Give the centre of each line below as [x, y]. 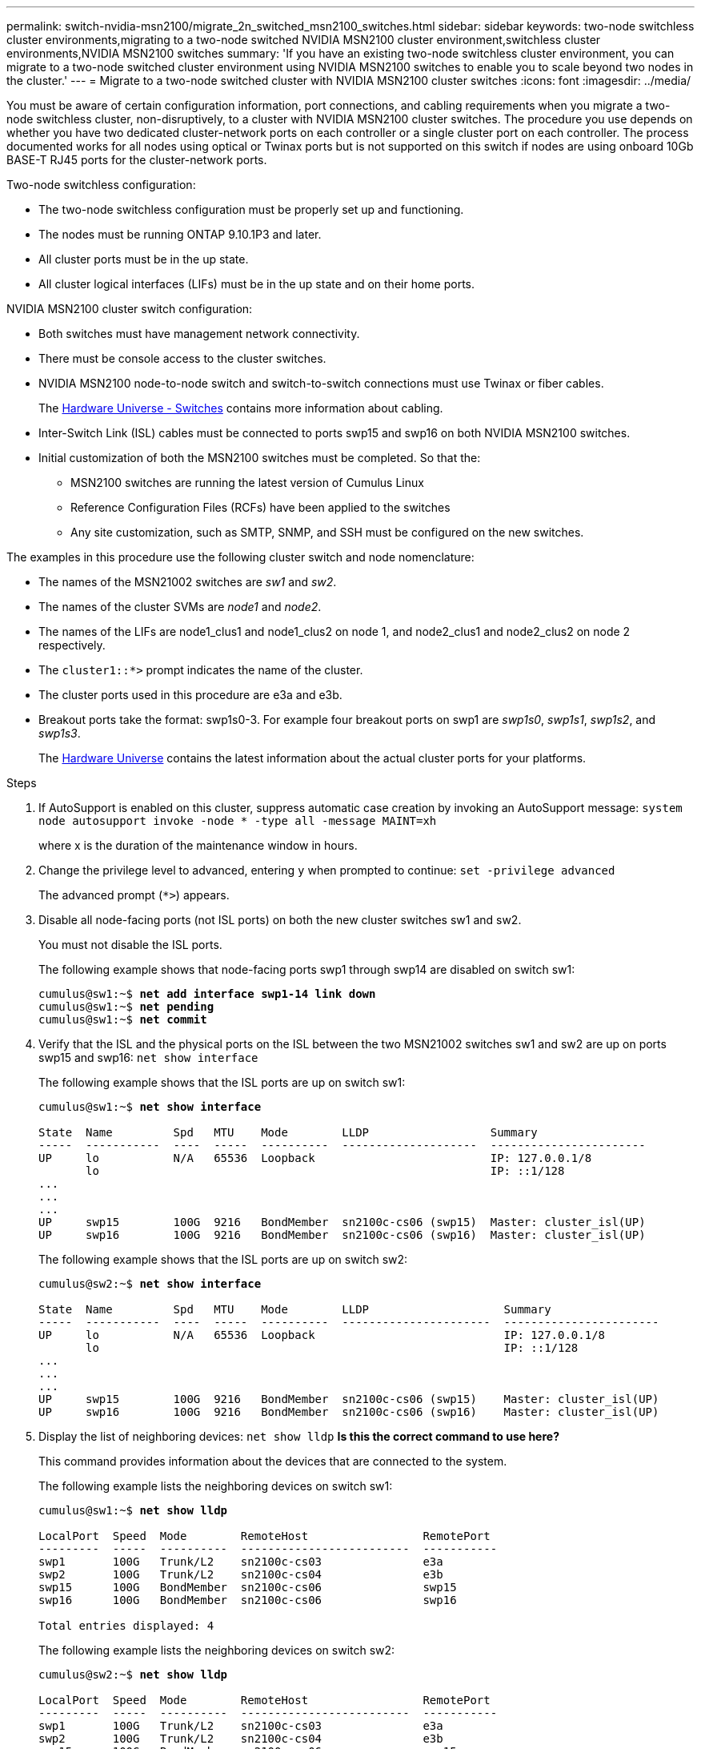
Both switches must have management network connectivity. [199, 334]
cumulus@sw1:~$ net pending [126, 1007]
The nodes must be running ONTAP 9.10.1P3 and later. [180, 234]
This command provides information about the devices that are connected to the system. [273, 1461]
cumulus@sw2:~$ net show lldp [133, 1675]
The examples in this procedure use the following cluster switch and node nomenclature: [240, 557]
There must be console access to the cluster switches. [182, 358]
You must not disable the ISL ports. [130, 945]
